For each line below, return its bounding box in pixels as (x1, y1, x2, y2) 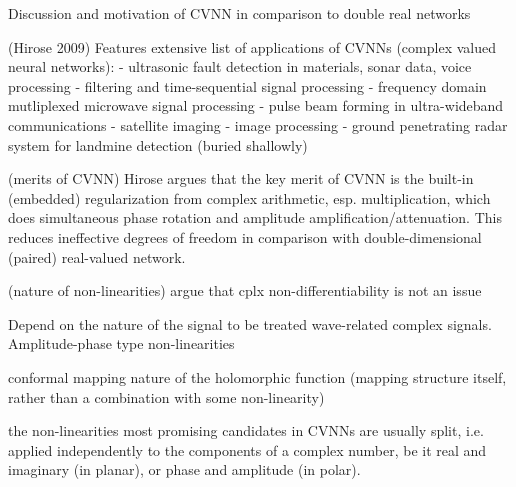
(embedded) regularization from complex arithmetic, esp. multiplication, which (8, 187, 491, 208)
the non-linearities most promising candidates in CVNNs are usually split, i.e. (8, 420, 484, 441)
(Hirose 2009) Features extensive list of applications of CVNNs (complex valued (8, 36, 496, 57)
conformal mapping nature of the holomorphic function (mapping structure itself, (8, 366, 507, 387)
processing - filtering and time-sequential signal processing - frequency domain (8, 75, 487, 96)
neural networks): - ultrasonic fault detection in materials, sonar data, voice (8, 56, 472, 77)
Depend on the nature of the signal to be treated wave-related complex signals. (8, 313, 492, 334)
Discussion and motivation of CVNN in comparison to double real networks (8, 3, 471, 23)
